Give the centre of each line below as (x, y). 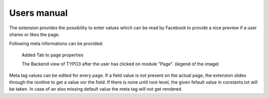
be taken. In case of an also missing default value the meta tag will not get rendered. (96, 89)
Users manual (39, 13)
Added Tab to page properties (53, 55)
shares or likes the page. (34, 34)
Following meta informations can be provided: (56, 44)
